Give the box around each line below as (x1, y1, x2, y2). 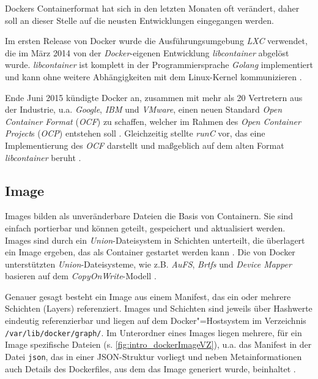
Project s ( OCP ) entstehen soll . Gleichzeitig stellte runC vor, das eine (5, 127, 265, 140)
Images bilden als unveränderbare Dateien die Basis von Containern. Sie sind (5, 209, 294, 222)
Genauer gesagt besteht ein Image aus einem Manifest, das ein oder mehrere (5, 290, 291, 302)
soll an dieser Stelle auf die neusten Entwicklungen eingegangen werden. (5, 13, 274, 26)
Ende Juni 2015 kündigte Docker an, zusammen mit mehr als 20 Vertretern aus (5, 91, 303, 103)
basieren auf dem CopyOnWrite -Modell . (5, 269, 157, 282)
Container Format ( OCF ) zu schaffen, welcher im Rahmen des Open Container (5, 114, 301, 127)
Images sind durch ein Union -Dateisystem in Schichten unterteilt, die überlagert (5, 233, 305, 246)
